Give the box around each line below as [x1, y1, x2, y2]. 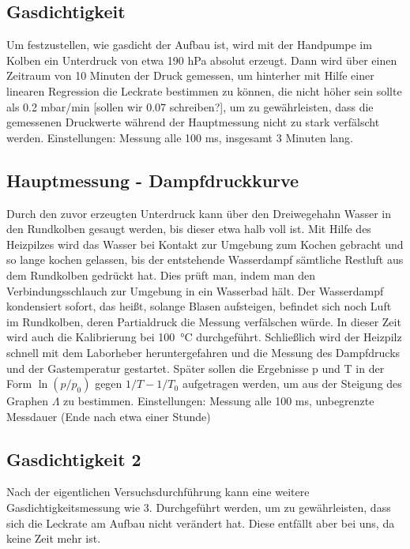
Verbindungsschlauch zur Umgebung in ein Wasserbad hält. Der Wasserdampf [6, 282, 384, 299]
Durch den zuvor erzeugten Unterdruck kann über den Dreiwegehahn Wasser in [6, 205, 391, 221]
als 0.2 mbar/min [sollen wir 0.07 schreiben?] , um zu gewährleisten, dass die [6, 98, 374, 115]
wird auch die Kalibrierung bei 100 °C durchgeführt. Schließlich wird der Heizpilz [6, 329, 402, 345]
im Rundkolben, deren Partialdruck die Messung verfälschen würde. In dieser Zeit [6, 313, 401, 329]
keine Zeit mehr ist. [6, 530, 101, 547]
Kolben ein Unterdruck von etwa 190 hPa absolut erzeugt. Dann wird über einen [6, 51, 397, 68]
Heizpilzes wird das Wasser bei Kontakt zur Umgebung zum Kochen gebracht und [6, 235, 404, 252]
